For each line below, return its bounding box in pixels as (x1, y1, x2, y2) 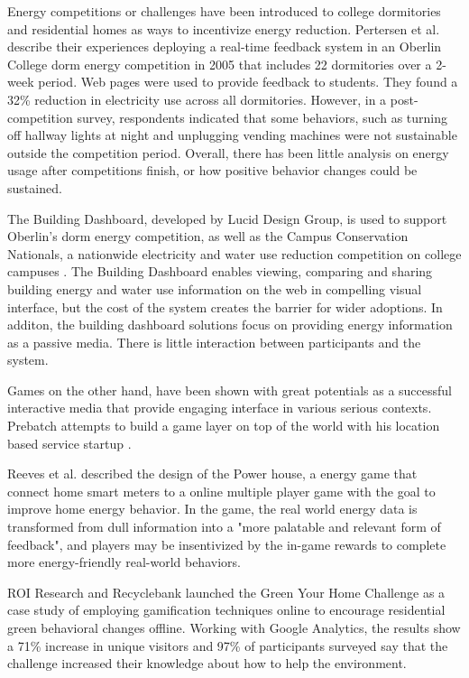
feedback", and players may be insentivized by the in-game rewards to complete (7, 534, 446, 553)
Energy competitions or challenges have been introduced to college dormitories (7, 2, 441, 20)
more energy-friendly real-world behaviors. (7, 553, 241, 571)
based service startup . (7, 433, 132, 452)
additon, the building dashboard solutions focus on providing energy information (7, 315, 453, 334)
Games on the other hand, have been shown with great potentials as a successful (7, 380, 453, 399)
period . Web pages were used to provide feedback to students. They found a (38, 72, 458, 91)
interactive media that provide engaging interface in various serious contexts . (7, 398, 432, 417)
